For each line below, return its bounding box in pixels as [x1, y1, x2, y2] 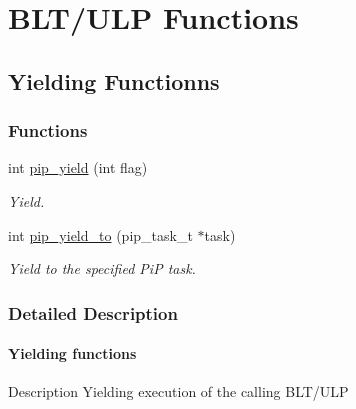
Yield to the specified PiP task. [8, 258, 196, 279]
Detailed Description [8, 300, 178, 325]
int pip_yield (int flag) [8, 157, 148, 178]
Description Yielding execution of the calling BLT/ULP [8, 381, 349, 402]
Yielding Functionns [8, 65, 220, 96]
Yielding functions [8, 343, 137, 364]
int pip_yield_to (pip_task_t [8, 224, 193, 245]
